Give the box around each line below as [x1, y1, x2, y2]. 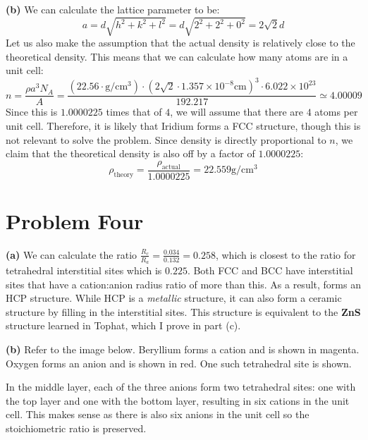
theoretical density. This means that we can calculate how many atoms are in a [6, 49, 348, 63]
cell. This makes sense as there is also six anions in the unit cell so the [6, 407, 309, 422]
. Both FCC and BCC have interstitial [187, 263, 353, 278]
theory [114, 171, 134, 178]
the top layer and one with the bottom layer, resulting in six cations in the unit [6, 393, 350, 408]
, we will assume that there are [170, 104, 303, 119]
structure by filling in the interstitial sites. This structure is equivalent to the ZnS [6, 304, 361, 319]
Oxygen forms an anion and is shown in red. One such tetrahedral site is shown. [6, 355, 352, 370]
